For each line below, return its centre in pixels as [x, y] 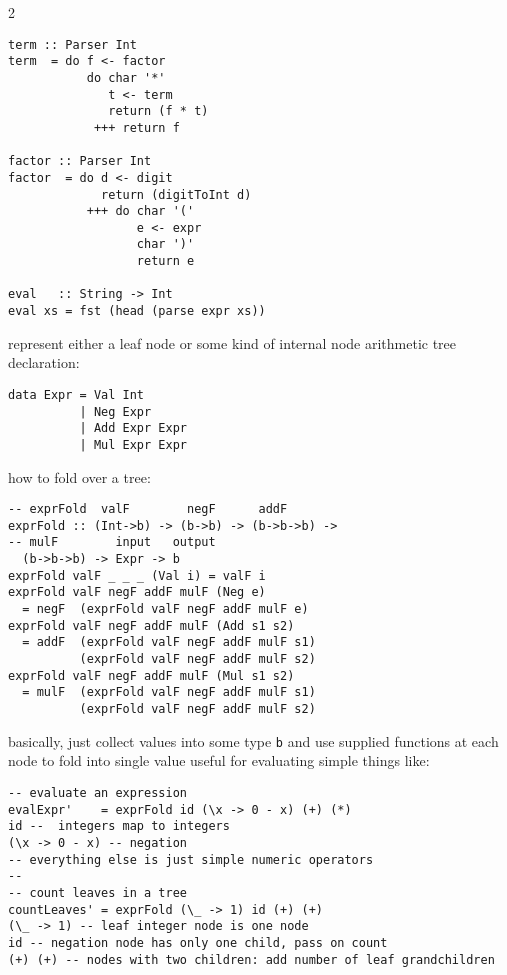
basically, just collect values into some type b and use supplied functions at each [253, 740]
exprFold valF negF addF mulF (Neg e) [137, 592]
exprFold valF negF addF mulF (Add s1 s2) [151, 625]
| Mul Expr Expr [133, 444]
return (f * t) [158, 111]
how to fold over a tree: [79, 476]
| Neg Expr [115, 411]
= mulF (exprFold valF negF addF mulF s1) [169, 692]
